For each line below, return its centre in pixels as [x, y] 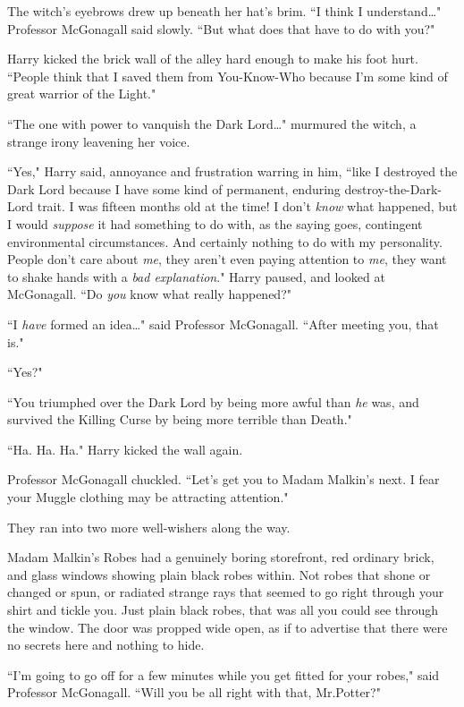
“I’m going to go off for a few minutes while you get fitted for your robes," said [224, 674]
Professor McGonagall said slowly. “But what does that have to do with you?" [221, 28]
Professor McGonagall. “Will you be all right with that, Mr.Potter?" [194, 692]
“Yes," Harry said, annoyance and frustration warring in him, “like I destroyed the [232, 171]
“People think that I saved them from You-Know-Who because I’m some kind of [228, 76]
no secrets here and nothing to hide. [106, 645]
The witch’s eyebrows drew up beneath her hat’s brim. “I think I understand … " [224, 11]
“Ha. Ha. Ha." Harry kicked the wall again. [125, 449]
